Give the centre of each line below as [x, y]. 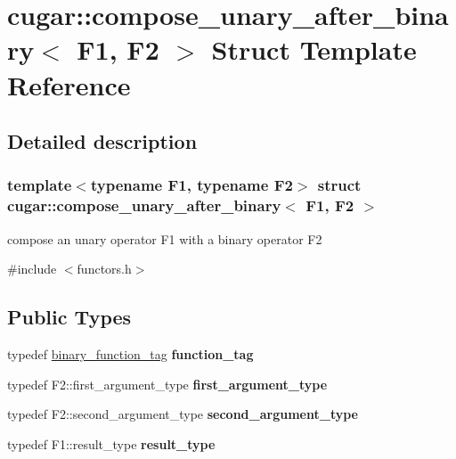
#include [32, 269]
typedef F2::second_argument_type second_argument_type [183, 414]
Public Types [69, 317]
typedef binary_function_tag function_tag [130, 354]
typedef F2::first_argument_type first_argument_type [167, 384]
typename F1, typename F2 [191, 185]
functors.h [104, 269]
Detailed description [102, 141]
